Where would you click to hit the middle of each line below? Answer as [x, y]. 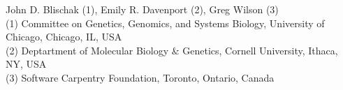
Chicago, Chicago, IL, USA [64, 37]
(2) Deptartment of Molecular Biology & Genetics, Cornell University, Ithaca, [172, 50]
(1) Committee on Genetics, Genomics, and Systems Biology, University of [165, 23]
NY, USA [26, 64]
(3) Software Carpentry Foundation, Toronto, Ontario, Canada [140, 77]
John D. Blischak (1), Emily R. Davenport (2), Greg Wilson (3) [142, 9]
